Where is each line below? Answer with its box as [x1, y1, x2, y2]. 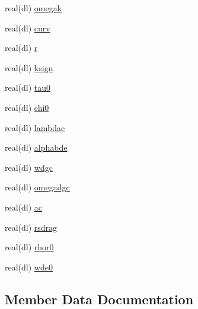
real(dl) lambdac [5, 121, 65, 133]
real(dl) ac [5, 200, 43, 213]
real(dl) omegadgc [5, 181, 70, 193]
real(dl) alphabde [5, 141, 68, 154]
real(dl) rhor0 [5, 241, 54, 253]
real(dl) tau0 [5, 81, 51, 94]
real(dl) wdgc [5, 161, 53, 173]
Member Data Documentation [5, 289, 194, 308]
